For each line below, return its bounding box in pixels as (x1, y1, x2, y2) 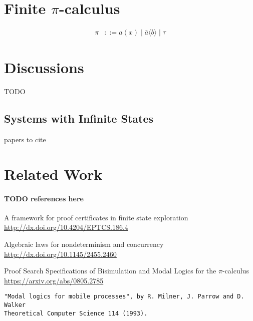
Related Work (4, 163, 103, 184)
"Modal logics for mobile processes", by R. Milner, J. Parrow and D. (4, 293, 244, 300)
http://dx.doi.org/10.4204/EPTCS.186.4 (4, 222, 128, 232)
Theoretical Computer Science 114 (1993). (4, 309, 148, 317)
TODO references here (4, 193, 84, 203)
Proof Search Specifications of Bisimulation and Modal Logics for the (4, 265, 216, 276)
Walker (4, 301, 26, 309)
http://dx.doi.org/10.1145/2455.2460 (4, 248, 117, 259)
